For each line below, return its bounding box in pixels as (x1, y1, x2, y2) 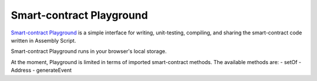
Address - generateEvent (11, 67, 72, 74)
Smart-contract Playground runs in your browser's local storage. (11, 48, 167, 55)
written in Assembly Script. (11, 37, 76, 44)
